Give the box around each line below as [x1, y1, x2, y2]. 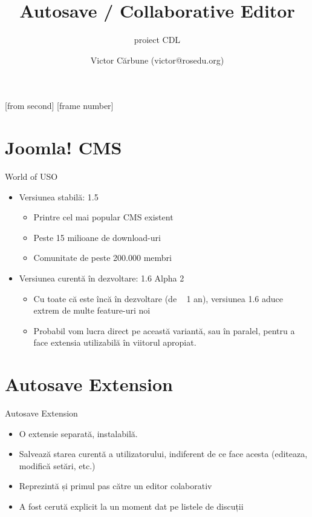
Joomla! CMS [5, 135, 122, 160]
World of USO [5, 170, 58, 183]
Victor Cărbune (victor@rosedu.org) [90, 53, 224, 66]
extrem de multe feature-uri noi [33, 304, 151, 317]
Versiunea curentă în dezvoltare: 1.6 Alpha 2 [19, 272, 184, 284]
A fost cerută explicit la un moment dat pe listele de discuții [19, 500, 244, 513]
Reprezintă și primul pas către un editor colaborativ [19, 479, 212, 492]
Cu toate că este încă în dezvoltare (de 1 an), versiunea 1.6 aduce [33, 292, 283, 305]
